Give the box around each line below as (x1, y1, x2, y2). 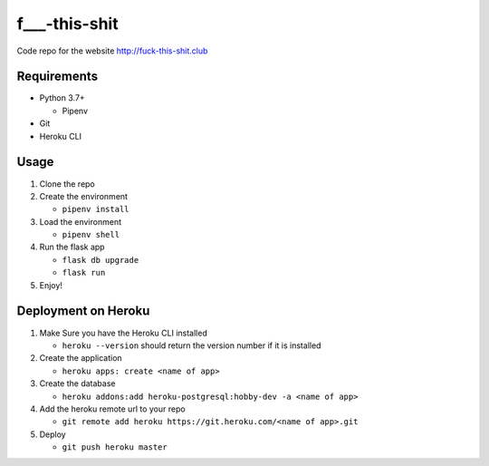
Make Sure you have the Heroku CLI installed (39, 327, 207, 338)
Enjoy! (39, 279, 63, 290)
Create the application (39, 353, 122, 364)
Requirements (16, 69, 99, 84)
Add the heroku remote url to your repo (39, 403, 186, 414)
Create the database (39, 378, 116, 389)
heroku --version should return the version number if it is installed (62, 340, 321, 351)
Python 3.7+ (39, 92, 85, 103)
